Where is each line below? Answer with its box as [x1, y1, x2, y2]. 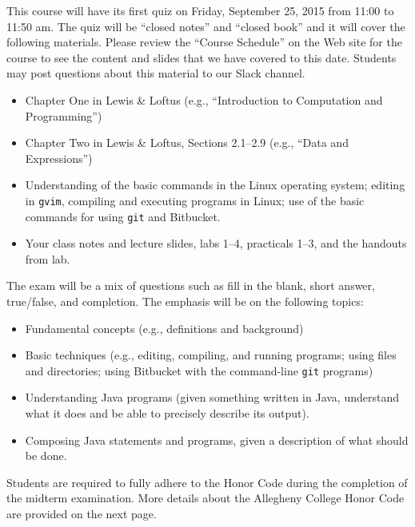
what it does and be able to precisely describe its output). [25, 405, 309, 422]
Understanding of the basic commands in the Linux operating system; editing [25, 176, 405, 193]
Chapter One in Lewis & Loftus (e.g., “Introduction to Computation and [25, 91, 383, 108]
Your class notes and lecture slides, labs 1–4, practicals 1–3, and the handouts [25, 235, 407, 252]
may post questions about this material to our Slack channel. [6, 65, 305, 81]
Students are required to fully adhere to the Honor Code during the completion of [6, 474, 408, 490]
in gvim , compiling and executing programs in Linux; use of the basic [25, 192, 365, 208]
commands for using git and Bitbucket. [25, 208, 221, 224]
